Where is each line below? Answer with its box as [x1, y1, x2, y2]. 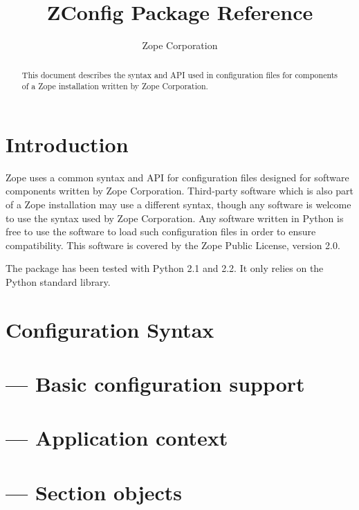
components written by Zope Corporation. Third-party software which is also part [6, 183, 354, 198]
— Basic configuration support [6, 370, 305, 398]
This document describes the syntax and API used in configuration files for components [21, 69, 338, 80]
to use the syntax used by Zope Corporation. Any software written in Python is [6, 210, 344, 225]
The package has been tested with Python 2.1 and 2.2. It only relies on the [6, 261, 324, 275]
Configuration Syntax [6, 315, 214, 343]
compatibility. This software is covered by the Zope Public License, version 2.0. [6, 237, 340, 252]
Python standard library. [6, 274, 111, 289]
